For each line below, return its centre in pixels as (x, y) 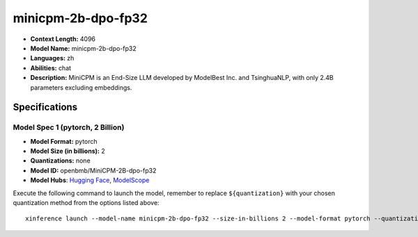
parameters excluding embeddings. (81, 88)
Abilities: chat (51, 68)
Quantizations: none (60, 161)
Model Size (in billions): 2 (68, 151)
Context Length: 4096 (63, 39)
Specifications (45, 107)
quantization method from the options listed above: (86, 203)
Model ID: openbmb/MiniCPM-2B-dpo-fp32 (93, 170)
